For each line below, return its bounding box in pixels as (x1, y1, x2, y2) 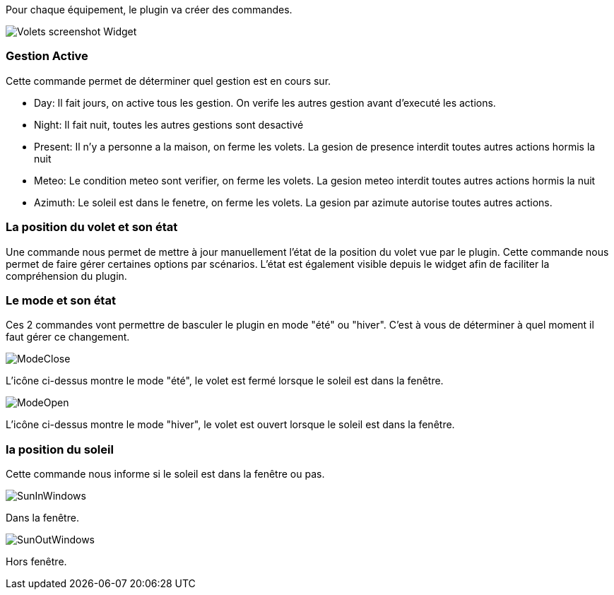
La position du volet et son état (6, 220, 178, 235)
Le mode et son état (6, 293, 116, 307)
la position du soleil (6, 442, 114, 456)
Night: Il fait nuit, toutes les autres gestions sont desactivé (34, 118, 304, 131)
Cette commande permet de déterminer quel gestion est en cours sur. (6, 74, 331, 87)
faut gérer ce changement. (6, 331, 130, 343)
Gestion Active (6, 49, 88, 64)
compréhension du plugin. (6, 269, 127, 282)
